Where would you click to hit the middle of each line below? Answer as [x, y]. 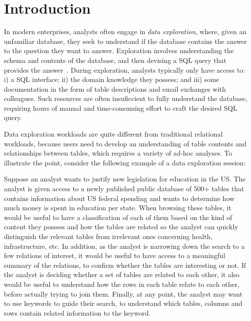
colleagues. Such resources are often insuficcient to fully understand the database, [126, 98]
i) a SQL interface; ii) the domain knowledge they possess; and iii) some [112, 79]
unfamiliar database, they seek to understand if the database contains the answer [125, 41]
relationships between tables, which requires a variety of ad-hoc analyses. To [118, 153]
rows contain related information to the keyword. [77, 312]
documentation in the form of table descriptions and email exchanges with [115, 89]
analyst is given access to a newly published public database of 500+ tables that [124, 189]
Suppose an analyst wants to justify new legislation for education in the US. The [125, 179]
